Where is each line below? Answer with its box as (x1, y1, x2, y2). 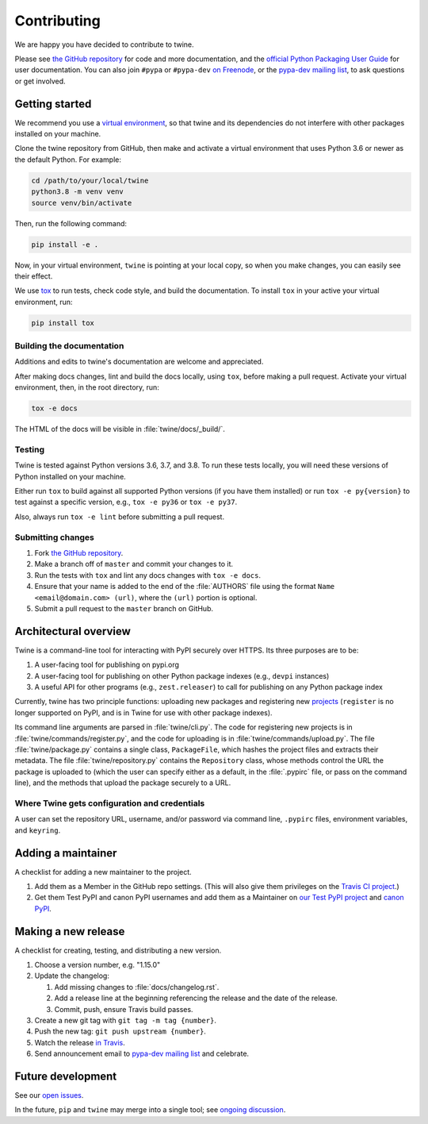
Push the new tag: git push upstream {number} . (34, 1026, 206, 1036)
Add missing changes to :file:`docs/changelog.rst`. (54, 982, 220, 991)
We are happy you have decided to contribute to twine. (14, 40, 194, 49)
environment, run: (14, 297, 73, 306)
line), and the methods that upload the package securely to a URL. (14, 778, 231, 787)
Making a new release (14, 925, 125, 938)
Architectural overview (14, 624, 131, 638)
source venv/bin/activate (31, 198, 132, 207)
